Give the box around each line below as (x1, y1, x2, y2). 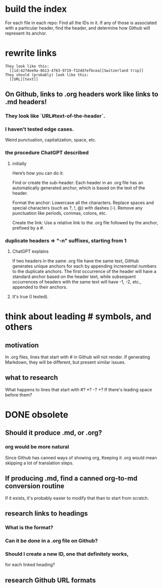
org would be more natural (5, 444, 70, 450)
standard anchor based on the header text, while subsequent (12, 274, 136, 279)
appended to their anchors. (12, 284, 68, 290)
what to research (5, 374, 58, 382)
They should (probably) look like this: (5, 72, 89, 77)
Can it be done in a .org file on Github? (5, 537, 98, 544)
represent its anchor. (5, 30, 47, 36)
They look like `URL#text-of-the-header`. (5, 112, 106, 119)
